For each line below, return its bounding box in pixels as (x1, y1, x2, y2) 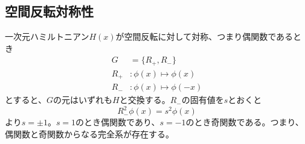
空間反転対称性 (5, 2, 94, 20)
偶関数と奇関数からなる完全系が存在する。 (5, 128, 174, 140)
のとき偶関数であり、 (75, 116, 160, 128)
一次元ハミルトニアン (5, 30, 89, 43)
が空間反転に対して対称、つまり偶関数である (115, 30, 294, 43)
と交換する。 (119, 93, 170, 106)
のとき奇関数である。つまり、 (185, 116, 304, 128)
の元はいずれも (53, 93, 113, 106)
